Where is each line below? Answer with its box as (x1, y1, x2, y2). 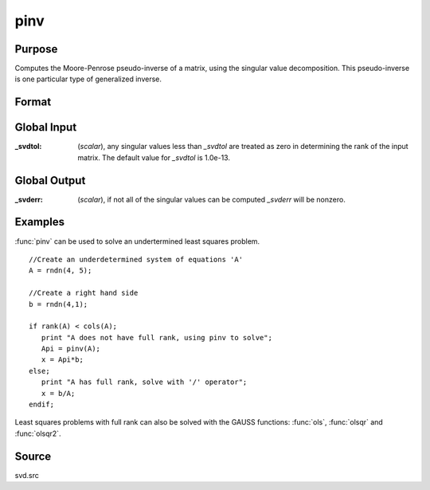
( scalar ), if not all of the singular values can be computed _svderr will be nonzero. (77, 194, 346, 204)
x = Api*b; (41, 355, 84, 364)
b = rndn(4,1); (29, 300, 88, 308)
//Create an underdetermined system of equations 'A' (29, 255, 243, 264)
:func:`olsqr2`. (14, 429, 61, 438)
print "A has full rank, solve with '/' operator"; (41, 378, 248, 386)
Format (14, 96, 52, 109)
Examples (14, 215, 65, 229)
